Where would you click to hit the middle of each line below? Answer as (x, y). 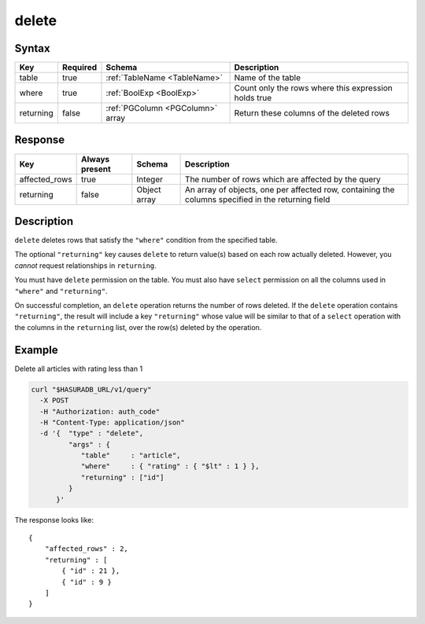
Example (36, 350)
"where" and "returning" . (61, 291)
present (96, 169)
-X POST (54, 400)
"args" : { (89, 444)
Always (96, 159)
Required (79, 68)
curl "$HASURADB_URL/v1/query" (92, 389)
